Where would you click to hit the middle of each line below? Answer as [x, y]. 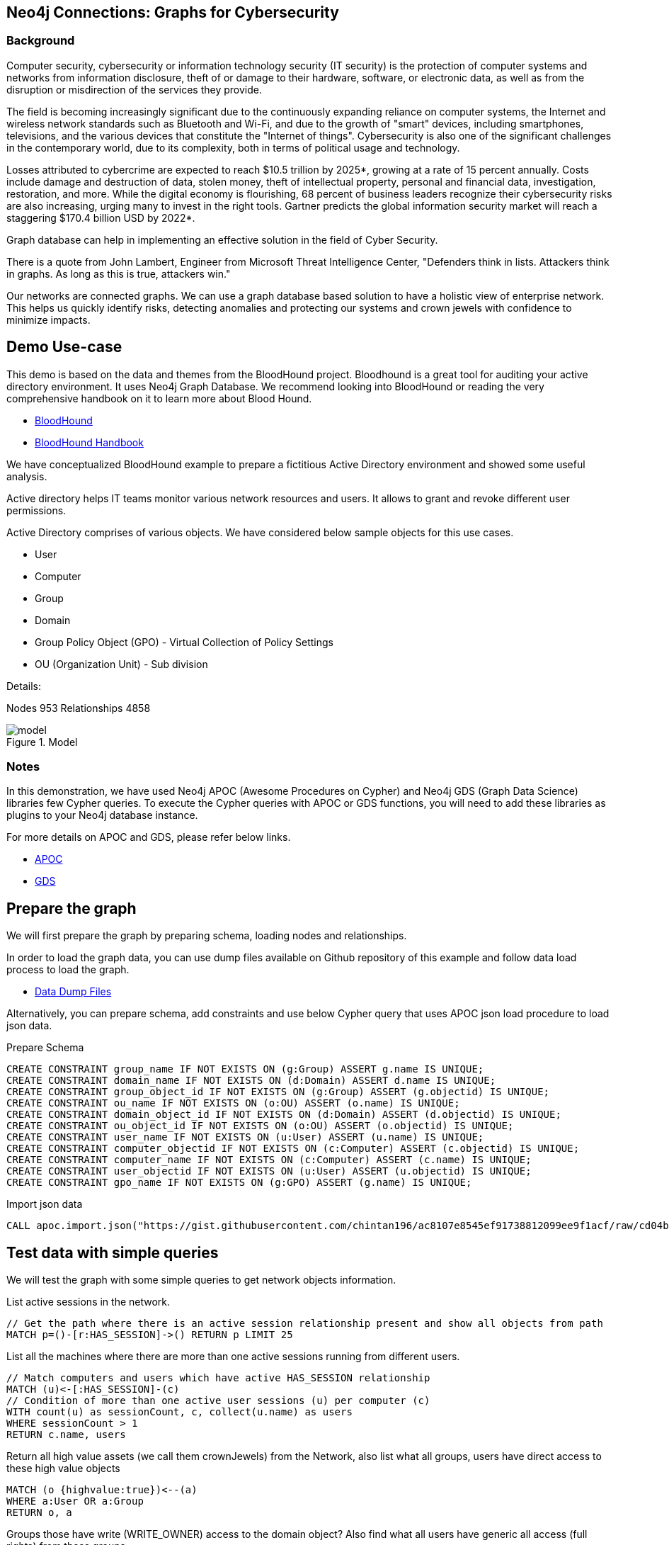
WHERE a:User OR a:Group [75, 1501]
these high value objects [63, 1468]
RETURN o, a [39, 1513]
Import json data [45, 1204]
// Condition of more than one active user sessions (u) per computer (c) [218, 1401]
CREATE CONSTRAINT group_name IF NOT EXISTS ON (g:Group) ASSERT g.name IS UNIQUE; [245, 1069]
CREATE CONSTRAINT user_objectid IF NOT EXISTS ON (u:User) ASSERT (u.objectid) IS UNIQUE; [269, 1171]
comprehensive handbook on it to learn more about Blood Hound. [159, 398]
